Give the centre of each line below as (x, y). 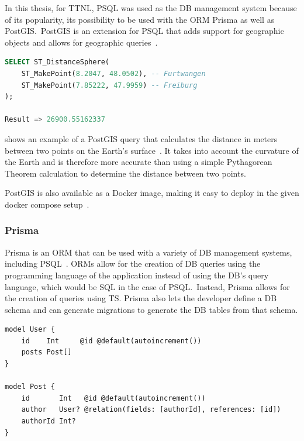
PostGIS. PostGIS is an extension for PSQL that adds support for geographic (144, 31)
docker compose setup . (47, 204)
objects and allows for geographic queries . (81, 42)
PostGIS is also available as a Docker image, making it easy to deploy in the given (152, 193)
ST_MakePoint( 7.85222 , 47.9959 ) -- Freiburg (109, 85)
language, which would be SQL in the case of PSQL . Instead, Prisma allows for (147, 286)
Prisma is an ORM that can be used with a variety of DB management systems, (148, 252)
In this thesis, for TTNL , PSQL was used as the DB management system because (151, 8)
